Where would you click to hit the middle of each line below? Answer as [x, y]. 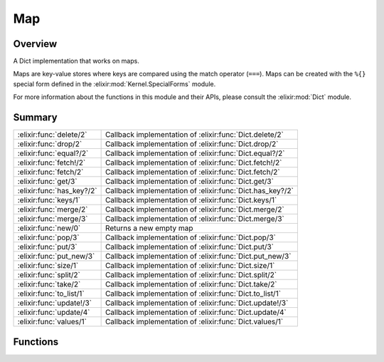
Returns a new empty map [149, 228]
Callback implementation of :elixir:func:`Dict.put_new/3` [198, 257]
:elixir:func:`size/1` [48, 266]
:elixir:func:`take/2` [49, 284]
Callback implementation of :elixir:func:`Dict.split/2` [191, 275]
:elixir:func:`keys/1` [49, 200]
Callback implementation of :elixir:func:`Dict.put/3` [189, 247]
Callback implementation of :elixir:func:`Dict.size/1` [190, 266]
